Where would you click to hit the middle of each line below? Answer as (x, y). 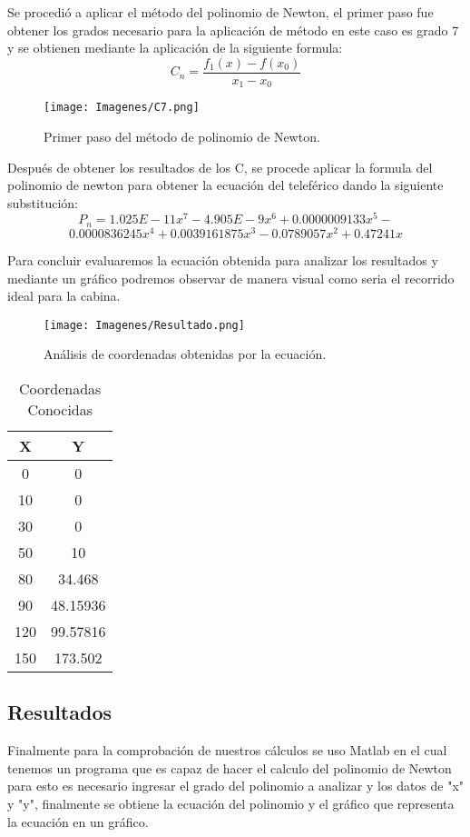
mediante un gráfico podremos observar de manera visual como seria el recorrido (231, 278)
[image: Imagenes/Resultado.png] (144, 325)
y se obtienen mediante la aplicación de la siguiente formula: (175, 48)
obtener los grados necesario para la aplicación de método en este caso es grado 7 (233, 30)
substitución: (43, 202)
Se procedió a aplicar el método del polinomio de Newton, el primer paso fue (220, 12)
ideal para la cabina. (64, 296)
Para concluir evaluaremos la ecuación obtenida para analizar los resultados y (223, 259)
